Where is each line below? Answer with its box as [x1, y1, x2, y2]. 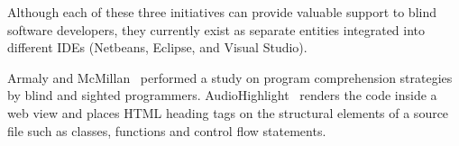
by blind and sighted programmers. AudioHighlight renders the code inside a [7, 86, 437, 105]
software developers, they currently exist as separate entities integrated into [7, 20, 426, 39]
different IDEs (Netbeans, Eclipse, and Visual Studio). [7, 38, 308, 57]
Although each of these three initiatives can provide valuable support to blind [7, 3, 436, 21]
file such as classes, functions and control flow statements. [7, 121, 326, 140]
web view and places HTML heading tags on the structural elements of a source [7, 103, 449, 122]
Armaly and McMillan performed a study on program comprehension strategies [7, 68, 453, 87]
